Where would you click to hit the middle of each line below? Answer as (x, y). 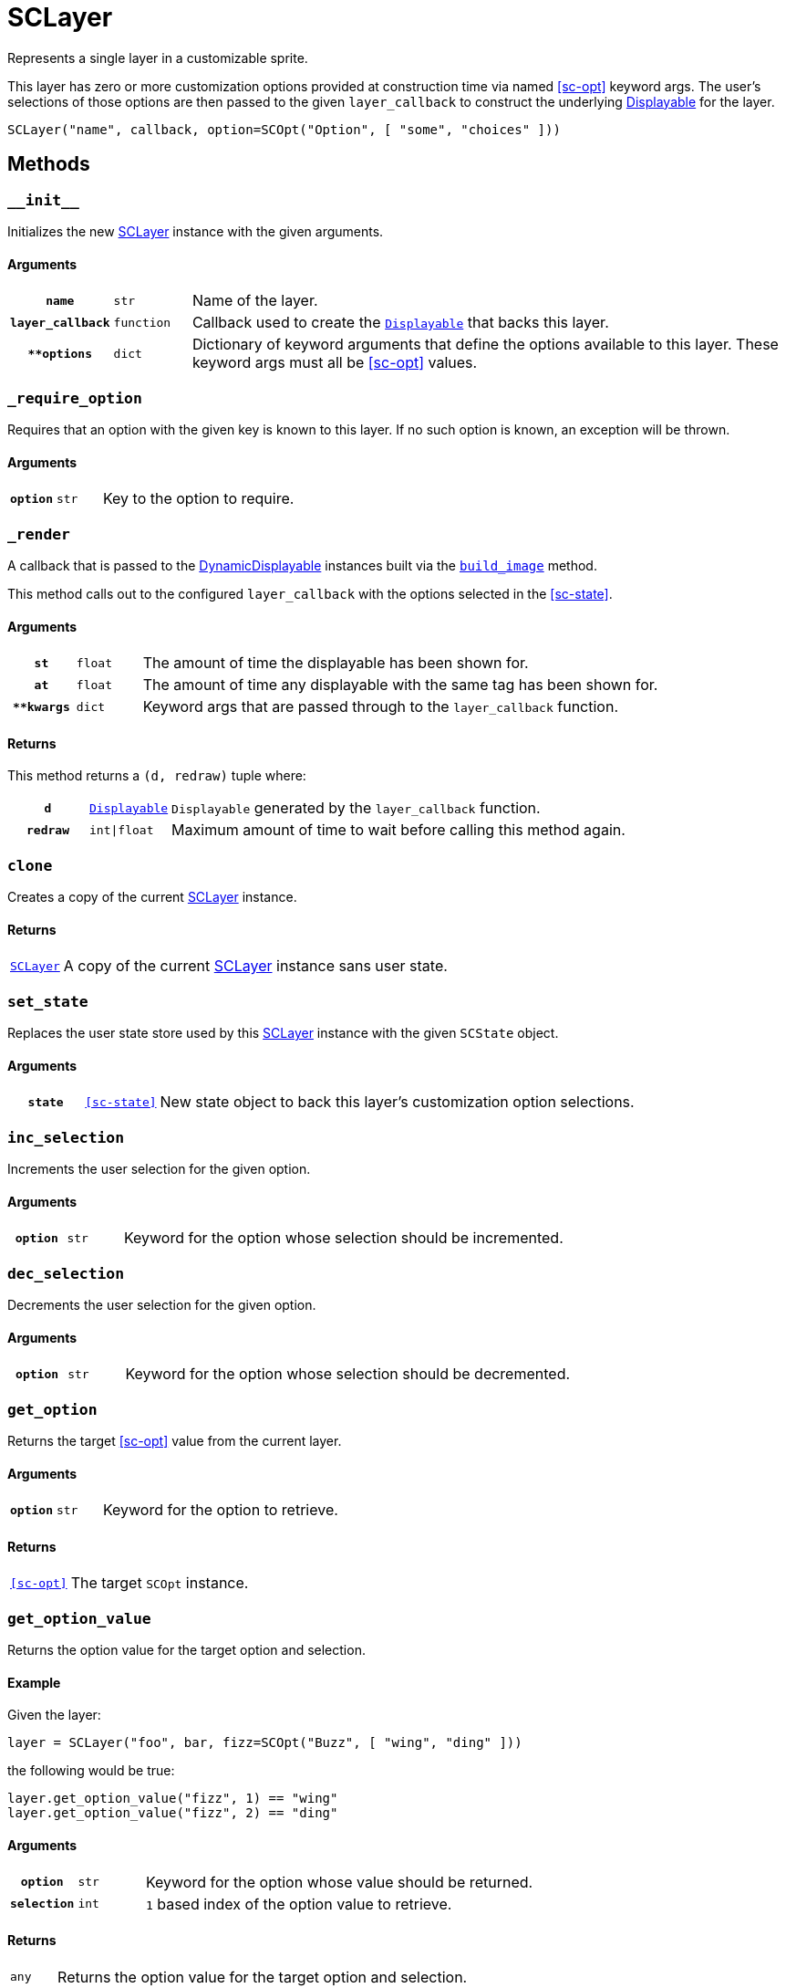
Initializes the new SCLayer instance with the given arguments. (196, 231)
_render (39, 534)
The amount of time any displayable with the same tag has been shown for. (400, 685)
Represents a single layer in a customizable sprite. (158, 58)
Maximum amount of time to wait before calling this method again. (398, 830)
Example (34, 1682)
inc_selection (66, 1137)
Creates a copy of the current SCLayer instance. (152, 897)
